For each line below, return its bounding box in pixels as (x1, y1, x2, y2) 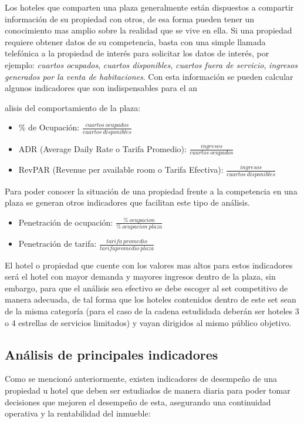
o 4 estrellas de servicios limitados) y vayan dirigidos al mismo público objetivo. (5, 316, 292, 328)
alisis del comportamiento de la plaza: (5, 101, 141, 113)
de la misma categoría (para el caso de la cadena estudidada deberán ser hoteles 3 (5, 304, 299, 317)
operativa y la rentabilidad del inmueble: (5, 407, 151, 419)
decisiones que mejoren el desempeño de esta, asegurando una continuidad (5, 395, 271, 408)
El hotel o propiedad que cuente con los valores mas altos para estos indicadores (5, 258, 293, 271)
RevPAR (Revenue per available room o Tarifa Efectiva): (18, 163, 224, 176)
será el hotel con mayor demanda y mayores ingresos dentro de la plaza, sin (5, 270, 276, 283)
